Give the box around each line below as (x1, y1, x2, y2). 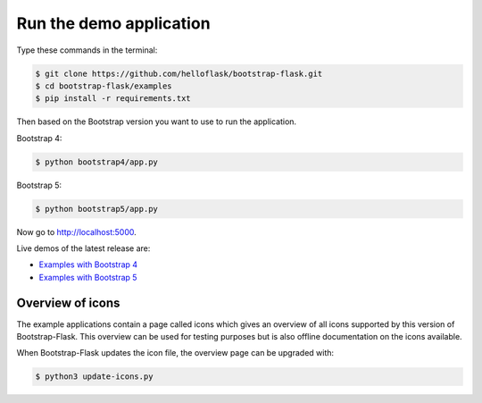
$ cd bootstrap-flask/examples (35, 80, 173, 91)
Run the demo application (16, 13, 211, 33)
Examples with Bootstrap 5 (38, 272, 137, 282)
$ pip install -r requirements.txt (35, 94, 191, 104)
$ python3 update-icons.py (35, 372, 154, 382)
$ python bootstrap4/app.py (35, 156, 158, 167)
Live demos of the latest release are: (16, 243, 151, 254)
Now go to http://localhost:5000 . (16, 226, 137, 237)
